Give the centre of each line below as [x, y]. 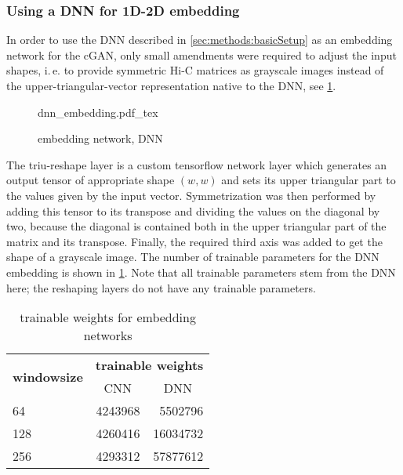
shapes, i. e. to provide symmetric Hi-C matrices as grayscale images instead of [195, 70]
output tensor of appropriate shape [91, 180]
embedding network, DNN [100, 138]
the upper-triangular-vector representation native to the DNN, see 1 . [171, 85]
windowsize [48, 376]
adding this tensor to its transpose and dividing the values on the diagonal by [193, 210]
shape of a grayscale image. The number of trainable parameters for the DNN [193, 257]
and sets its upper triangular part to [309, 180]
